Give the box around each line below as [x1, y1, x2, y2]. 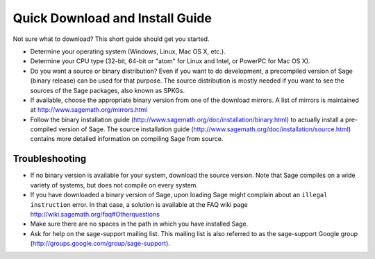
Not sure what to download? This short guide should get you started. [12, 35, 210, 43]
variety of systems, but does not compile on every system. [30, 181, 198, 189]
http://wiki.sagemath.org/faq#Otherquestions [30, 210, 160, 218]
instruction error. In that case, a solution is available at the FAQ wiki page [30, 200, 248, 208]
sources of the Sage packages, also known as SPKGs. [30, 86, 185, 94]
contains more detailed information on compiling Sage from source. [30, 135, 224, 143]
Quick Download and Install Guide [12, 10, 212, 26]
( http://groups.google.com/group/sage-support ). [30, 240, 170, 248]
